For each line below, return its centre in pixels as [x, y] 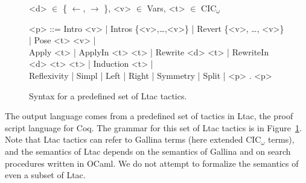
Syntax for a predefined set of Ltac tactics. [108, 95]
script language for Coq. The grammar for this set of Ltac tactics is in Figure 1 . [153, 127]
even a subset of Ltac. [45, 175]
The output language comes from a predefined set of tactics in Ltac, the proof [149, 116]
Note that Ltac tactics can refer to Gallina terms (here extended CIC [133, 139]
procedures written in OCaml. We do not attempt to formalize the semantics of [152, 163]
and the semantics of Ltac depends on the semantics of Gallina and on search [148, 151]
